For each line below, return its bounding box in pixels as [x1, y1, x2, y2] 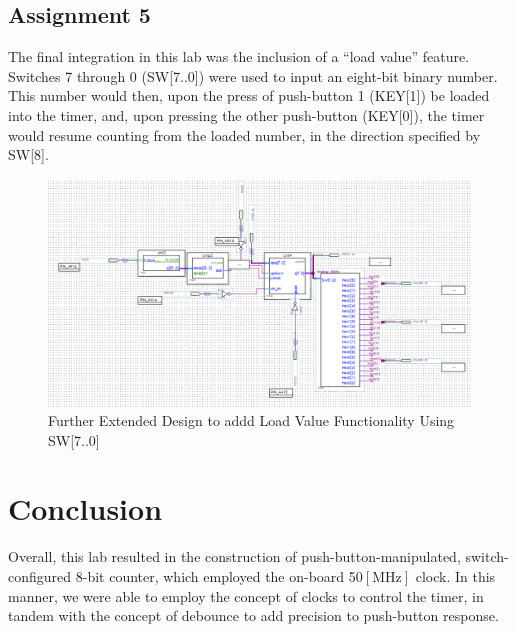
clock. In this [415, 566, 496, 586]
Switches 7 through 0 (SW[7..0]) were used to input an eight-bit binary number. [8, 65, 498, 86]
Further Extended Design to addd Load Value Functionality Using [48, 410, 455, 431]
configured [8, 566, 72, 586]
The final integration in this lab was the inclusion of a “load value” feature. [8, 46, 470, 67]
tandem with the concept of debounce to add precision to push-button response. [8, 605, 499, 626]
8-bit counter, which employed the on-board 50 [75, 566, 363, 586]
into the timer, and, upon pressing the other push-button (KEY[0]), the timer [8, 104, 485, 125]
